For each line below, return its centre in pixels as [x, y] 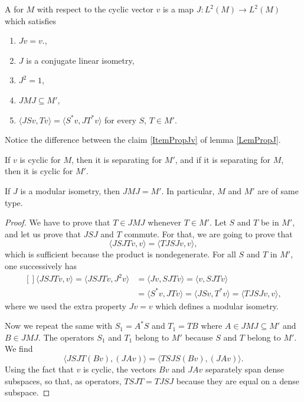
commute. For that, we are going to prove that [208, 233]
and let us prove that [43, 233]
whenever [165, 222]
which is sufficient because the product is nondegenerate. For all [120, 254]
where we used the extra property [66, 305]
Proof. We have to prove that [58, 222]
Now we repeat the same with [59, 326]
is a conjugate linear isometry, [80, 60]
